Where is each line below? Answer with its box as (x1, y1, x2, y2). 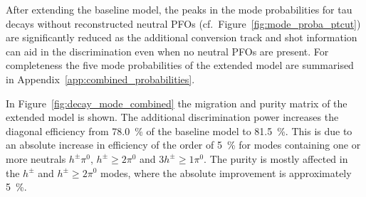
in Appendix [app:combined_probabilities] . (6, 71, 195, 86)
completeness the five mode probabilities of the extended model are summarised (6, 58, 354, 73)
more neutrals (6, 151, 66, 166)
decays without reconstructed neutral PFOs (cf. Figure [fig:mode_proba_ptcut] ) (6, 16, 361, 31)
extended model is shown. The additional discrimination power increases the (6, 110, 339, 124)
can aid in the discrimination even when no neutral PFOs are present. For (6, 43, 329, 58)
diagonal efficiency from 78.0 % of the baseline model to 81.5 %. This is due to (6, 123, 352, 138)
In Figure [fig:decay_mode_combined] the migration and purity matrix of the (6, 95, 347, 110)
